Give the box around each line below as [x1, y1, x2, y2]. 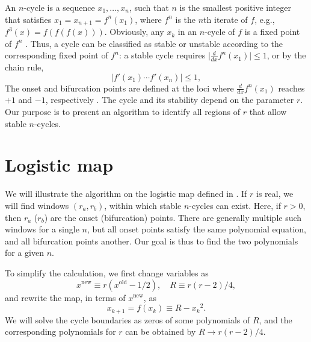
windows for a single [5, 223, 79, 235]
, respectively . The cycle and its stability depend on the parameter [45, 93, 294, 106]
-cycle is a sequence [23, 1, 95, 13]
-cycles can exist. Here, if [189, 199, 281, 211]
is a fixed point [244, 25, 300, 38]
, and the [259, 313, 292, 326]
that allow [249, 105, 287, 118]
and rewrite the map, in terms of [5, 291, 126, 303]
